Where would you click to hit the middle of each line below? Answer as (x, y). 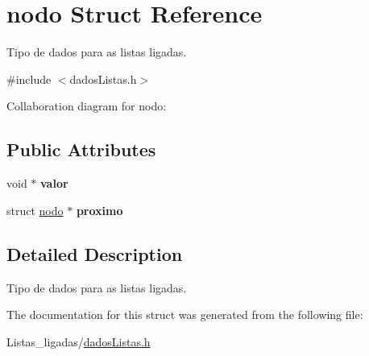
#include (29, 79)
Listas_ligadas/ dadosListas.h (79, 341)
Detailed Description (95, 253)
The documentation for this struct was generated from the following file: (185, 315)
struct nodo (35, 210)
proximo (100, 210)
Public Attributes (81, 149)
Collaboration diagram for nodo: (87, 106)
